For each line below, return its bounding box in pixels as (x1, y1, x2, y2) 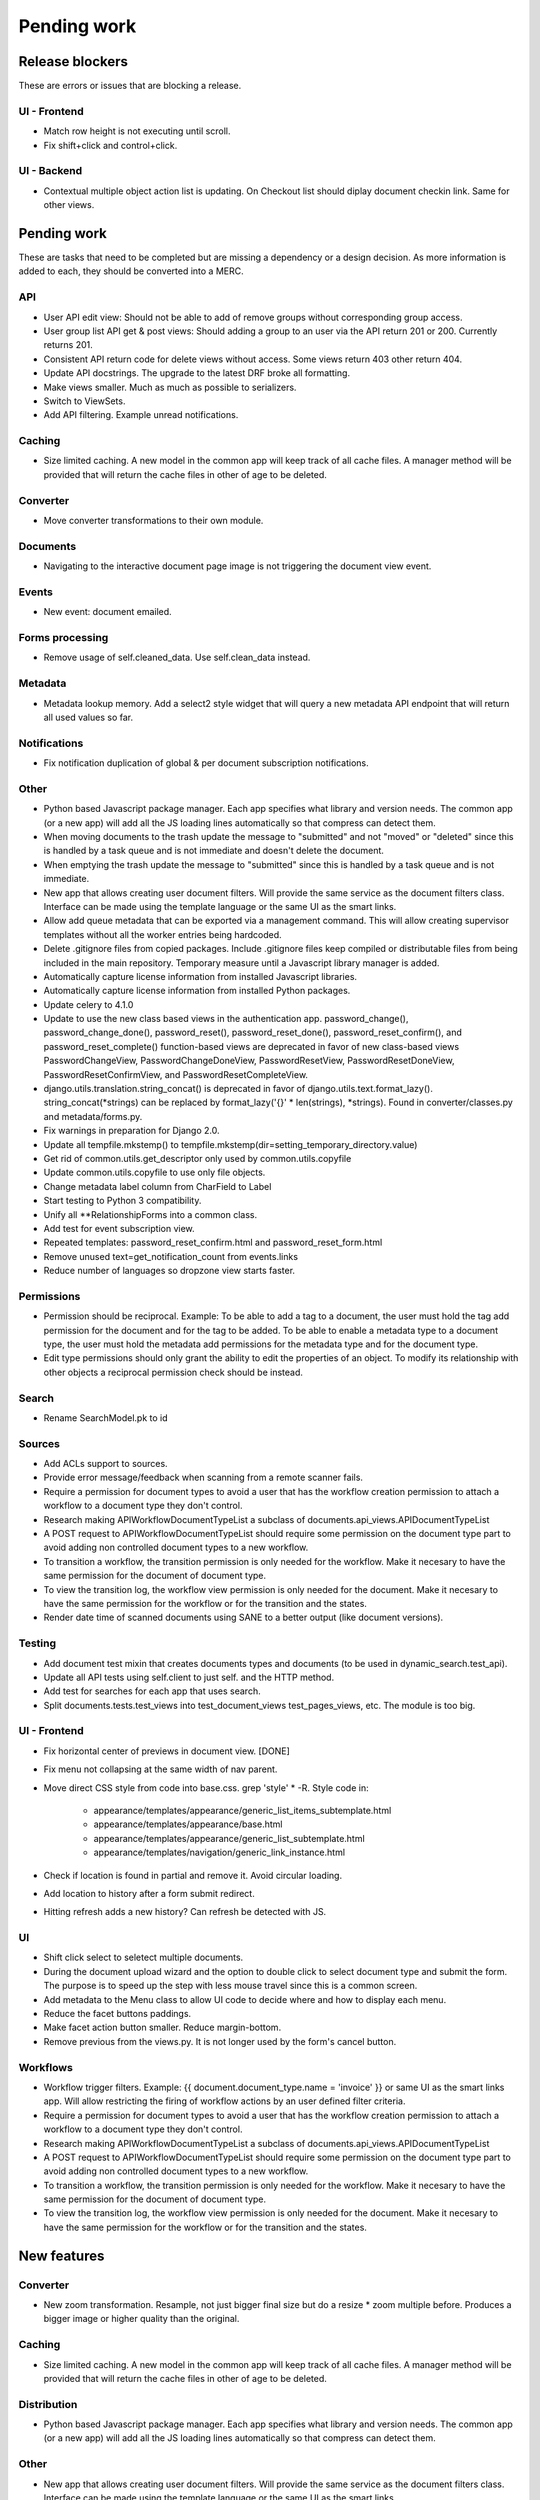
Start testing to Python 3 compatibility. (43, 1195, 202, 1207)
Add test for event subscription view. (43, 1222, 195, 1234)
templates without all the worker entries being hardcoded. (43, 928, 282, 940)
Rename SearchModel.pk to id (43, 1411, 169, 1424)
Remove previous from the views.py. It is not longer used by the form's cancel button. (43, 2035, 397, 2047)
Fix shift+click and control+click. (43, 139, 178, 151)
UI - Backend (18, 164, 83, 178)
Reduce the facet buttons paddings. (43, 2008, 192, 2020)
